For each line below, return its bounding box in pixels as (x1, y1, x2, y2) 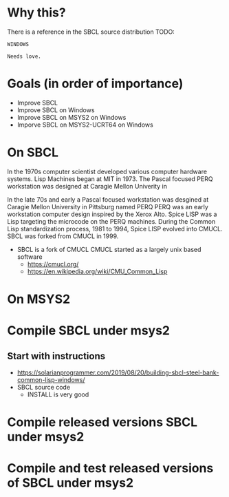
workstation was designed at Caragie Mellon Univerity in (7, 182, 167, 190)
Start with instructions (7, 350, 105, 362)
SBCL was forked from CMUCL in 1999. (7, 232, 119, 240)
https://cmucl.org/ (27, 260, 79, 268)
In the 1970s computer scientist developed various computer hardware (7, 167, 208, 176)
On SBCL (7, 145, 59, 160)
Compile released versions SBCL (7, 414, 198, 430)
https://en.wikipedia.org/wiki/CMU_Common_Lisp (27, 267, 168, 275)
